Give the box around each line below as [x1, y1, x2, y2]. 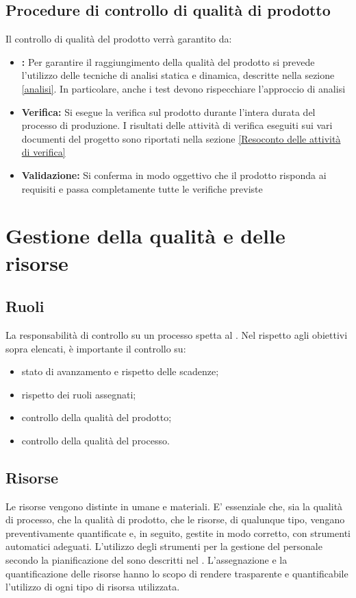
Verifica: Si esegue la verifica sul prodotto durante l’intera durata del [21, 104, 316, 119]
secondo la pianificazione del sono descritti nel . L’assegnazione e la [5, 553, 288, 567]
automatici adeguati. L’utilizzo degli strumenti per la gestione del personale [5, 539, 322, 553]
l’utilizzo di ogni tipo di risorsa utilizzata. [5, 579, 180, 594]
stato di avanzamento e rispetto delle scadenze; [21, 364, 219, 379]
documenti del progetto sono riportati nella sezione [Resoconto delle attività [21, 131, 341, 145]
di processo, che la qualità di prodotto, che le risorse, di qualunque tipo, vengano [5, 512, 345, 527]
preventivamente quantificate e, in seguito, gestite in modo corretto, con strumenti [5, 525, 351, 540]
